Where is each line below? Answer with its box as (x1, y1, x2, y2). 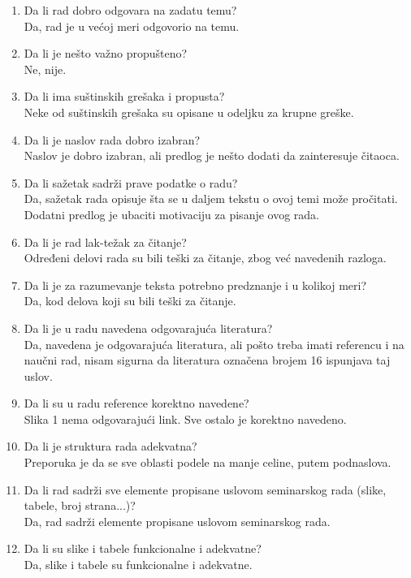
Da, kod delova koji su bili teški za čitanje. (24, 292, 236, 309)
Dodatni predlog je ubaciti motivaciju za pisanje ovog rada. (24, 205, 320, 222)
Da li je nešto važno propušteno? (24, 45, 188, 62)
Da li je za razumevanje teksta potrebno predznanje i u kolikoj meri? (24, 276, 366, 293)
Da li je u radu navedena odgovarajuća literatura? (24, 319, 273, 336)
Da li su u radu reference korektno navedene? (24, 395, 249, 412)
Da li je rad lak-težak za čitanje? (24, 233, 187, 250)
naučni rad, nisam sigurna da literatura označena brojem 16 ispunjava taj (24, 352, 391, 369)
